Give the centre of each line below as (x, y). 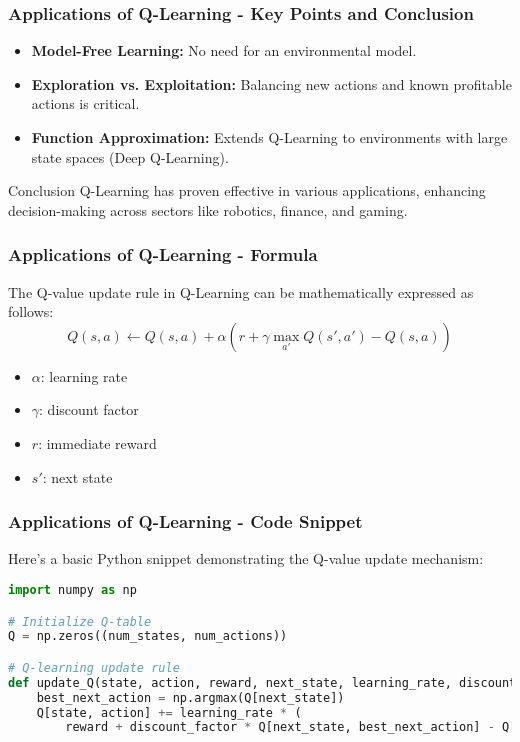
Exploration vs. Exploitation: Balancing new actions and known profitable (271, 83)
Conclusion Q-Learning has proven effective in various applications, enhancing (247, 190)
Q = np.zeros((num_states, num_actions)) (148, 636)
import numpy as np (72, 589)
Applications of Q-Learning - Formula (163, 254)
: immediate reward (97, 442)
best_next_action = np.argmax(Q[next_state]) (190, 697)
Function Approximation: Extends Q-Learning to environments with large (269, 137)
